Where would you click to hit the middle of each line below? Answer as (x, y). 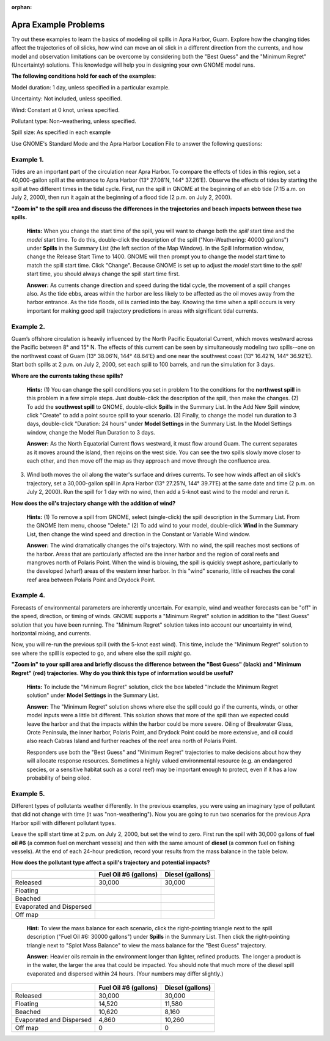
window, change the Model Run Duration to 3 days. (91, 432)
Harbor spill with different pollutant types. (64, 823)
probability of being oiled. (59, 778)
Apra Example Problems (58, 24)
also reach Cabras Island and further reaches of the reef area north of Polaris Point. (132, 741)
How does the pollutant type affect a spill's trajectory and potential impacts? (111, 862)
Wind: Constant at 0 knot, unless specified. (66, 110)
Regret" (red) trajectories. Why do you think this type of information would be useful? (122, 673)
